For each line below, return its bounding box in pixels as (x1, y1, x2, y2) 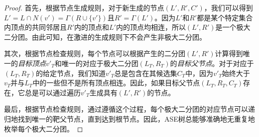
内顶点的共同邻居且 (4, 22, 67, 32)
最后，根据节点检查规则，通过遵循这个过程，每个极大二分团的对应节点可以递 (4, 104, 255, 114)
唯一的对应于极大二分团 (61, 58, 138, 68)
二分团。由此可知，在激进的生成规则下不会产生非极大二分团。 (4, 31, 206, 42)
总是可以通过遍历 (24, 87, 81, 97)
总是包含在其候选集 (114, 68, 177, 78)
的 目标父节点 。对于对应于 (170, 58, 254, 68)
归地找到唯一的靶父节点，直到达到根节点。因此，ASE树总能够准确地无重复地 (4, 113, 255, 124)
